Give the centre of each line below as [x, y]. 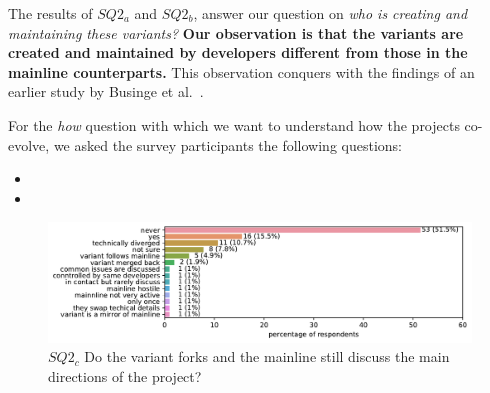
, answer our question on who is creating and [330, 13]
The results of [50, 13]
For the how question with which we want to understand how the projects [234, 124]
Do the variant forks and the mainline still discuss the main [267, 356]
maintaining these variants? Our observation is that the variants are [236, 32]
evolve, [29, 144]
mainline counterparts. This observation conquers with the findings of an [241, 71]
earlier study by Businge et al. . [106, 91]
